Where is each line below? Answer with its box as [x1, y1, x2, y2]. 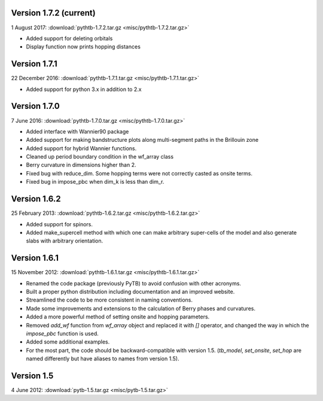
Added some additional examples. [26, 338, 110, 345]
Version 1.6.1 [11, 253, 59, 263]
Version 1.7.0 [11, 101, 60, 111]
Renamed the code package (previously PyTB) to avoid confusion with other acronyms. [26, 280, 242, 287]
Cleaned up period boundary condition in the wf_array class [26, 153, 173, 160]
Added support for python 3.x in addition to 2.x [26, 86, 142, 93]
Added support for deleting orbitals [26, 35, 113, 42]
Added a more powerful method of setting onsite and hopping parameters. [26, 313, 210, 320]
